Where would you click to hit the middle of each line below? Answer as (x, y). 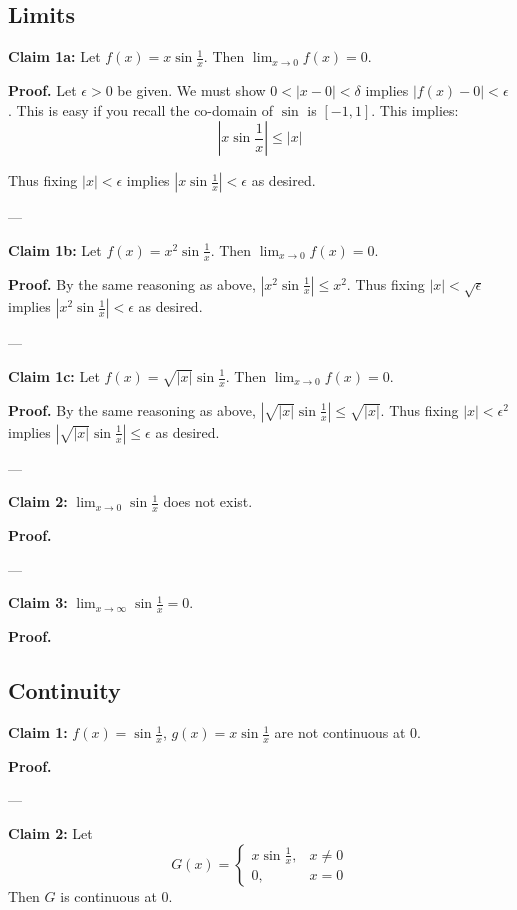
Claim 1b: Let (55, 249)
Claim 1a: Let (54, 56)
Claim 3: (38, 602)
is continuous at (108, 895)
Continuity (64, 690)
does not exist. (208, 501)
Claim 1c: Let (54, 376)
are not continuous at (340, 732)
